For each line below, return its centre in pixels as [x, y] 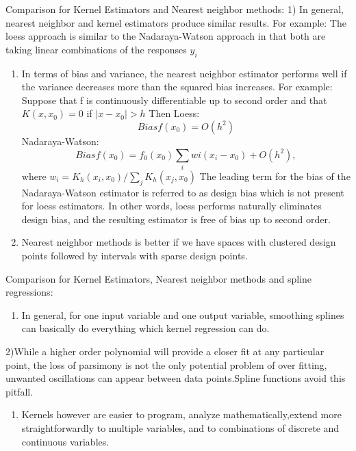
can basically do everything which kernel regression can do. [145, 328]
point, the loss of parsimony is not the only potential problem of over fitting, [166, 364]
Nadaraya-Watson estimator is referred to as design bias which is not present [183, 192]
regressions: [29, 292]
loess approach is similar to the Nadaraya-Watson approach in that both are [166, 36]
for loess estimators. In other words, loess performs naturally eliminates [171, 206]
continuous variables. [65, 441]
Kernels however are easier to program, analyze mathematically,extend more [181, 414]
